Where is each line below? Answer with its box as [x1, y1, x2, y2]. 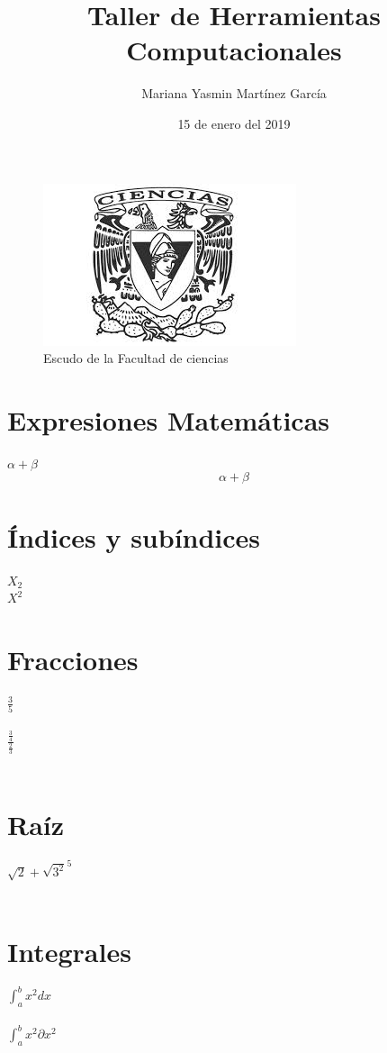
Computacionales [126, 32, 342, 68]
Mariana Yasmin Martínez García [141, 84, 327, 103]
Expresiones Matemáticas [7, 401, 330, 438]
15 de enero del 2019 [177, 113, 291, 132]
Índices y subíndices [7, 518, 261, 555]
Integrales [7, 932, 131, 969]
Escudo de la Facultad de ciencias [43, 349, 229, 368]
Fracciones [7, 640, 139, 677]
